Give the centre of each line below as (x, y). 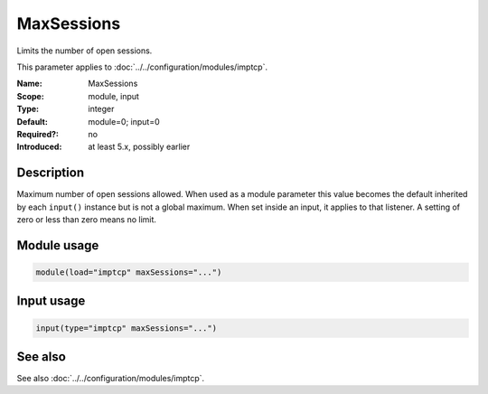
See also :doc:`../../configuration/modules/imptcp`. (111, 379)
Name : (29, 84)
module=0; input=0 (124, 121)
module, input (114, 96)
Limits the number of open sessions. (84, 51)
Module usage (58, 245)
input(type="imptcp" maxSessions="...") (126, 328)
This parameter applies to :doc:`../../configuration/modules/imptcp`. (142, 67)
